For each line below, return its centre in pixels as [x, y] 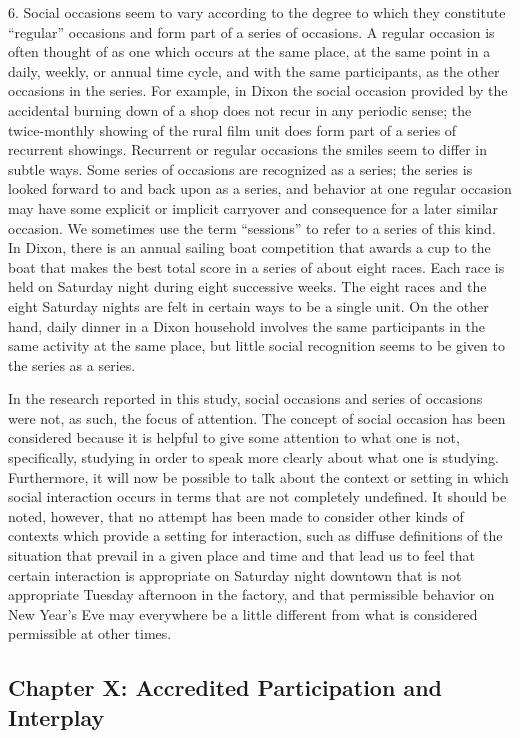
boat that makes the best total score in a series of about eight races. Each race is [256, 266]
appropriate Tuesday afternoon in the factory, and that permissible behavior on [251, 594]
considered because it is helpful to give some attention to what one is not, [234, 437]
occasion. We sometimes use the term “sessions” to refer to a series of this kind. [252, 227]
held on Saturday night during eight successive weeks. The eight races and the [247, 286]
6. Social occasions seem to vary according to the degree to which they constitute [257, 12]
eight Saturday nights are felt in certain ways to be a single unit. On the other [248, 305]
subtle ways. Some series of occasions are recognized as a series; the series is [240, 168]
